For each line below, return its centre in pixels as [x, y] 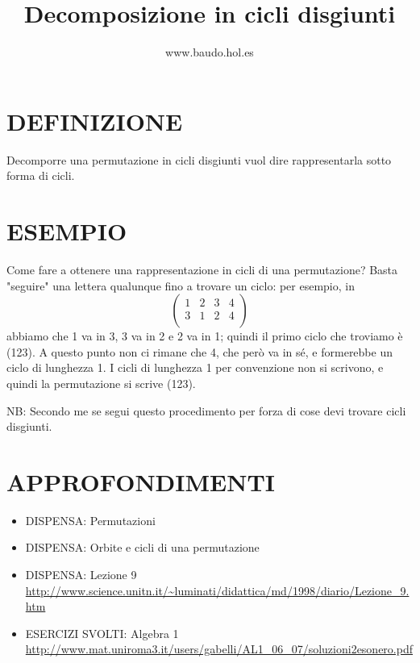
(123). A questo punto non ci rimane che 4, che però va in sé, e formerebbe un [200, 351]
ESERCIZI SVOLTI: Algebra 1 [102, 633]
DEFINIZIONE [95, 121]
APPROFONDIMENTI [141, 481]
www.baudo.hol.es [210, 52]
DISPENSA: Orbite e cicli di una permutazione [142, 547]
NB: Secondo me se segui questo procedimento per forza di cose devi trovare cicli [206, 410]
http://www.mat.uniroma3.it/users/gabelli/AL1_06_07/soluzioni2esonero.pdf [219, 649]
